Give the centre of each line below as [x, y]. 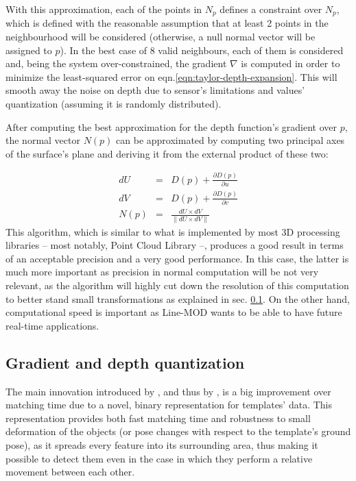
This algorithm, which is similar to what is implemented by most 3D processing [173, 231]
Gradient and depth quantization [125, 362]
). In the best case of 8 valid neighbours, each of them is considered [202, 50]
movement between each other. [70, 472]
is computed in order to [290, 63]
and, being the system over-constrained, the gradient [116, 63]
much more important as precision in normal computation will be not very [162, 272]
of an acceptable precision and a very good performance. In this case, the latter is [177, 258]
